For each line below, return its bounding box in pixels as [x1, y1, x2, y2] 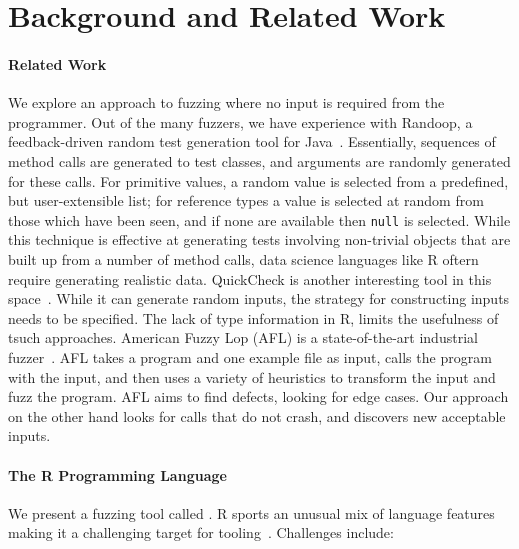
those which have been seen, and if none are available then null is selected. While [8, 209, 511, 230]
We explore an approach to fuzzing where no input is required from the [8, 92, 445, 113]
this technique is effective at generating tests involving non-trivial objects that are [8, 229, 511, 250]
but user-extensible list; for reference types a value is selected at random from [8, 190, 484, 211]
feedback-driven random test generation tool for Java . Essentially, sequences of [8, 131, 496, 152]
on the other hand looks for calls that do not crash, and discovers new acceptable [8, 405, 506, 426]
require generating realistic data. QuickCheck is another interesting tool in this [8, 268, 492, 289]
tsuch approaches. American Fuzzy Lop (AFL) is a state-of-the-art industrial [8, 327, 478, 348]
